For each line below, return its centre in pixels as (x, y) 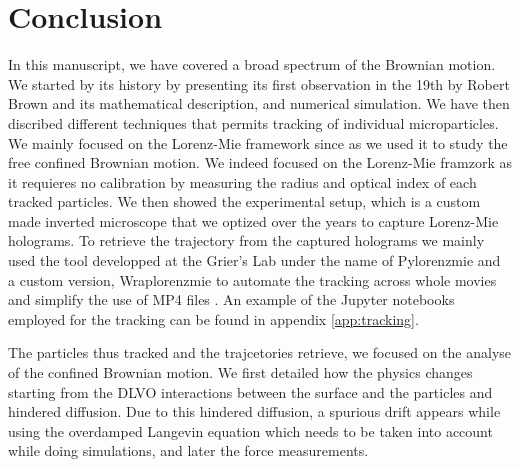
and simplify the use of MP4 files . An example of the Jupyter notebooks (231, 299)
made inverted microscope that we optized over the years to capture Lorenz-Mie (253, 220)
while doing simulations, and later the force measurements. (188, 450)
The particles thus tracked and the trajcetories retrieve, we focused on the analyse (260, 352)
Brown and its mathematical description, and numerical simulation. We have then (259, 103)
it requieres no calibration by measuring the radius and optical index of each (242, 181)
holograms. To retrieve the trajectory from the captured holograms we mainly (246, 240)
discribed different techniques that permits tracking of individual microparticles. (253, 122)
